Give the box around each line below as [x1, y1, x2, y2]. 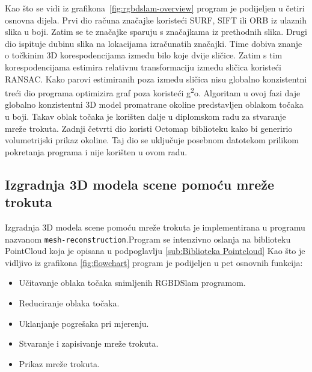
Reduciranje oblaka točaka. [19, 297, 120, 309]
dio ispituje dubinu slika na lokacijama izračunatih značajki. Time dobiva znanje [5, 37, 302, 49]
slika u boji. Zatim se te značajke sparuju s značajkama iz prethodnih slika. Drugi [5, 25, 307, 38]
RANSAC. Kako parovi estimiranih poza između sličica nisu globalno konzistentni [5, 72, 307, 85]
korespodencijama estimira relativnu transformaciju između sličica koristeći [5, 60, 281, 73]
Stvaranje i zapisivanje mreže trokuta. [19, 337, 159, 350]
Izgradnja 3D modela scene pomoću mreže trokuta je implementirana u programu [5, 220, 305, 233]
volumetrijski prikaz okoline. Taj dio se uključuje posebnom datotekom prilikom [5, 134, 299, 146]
